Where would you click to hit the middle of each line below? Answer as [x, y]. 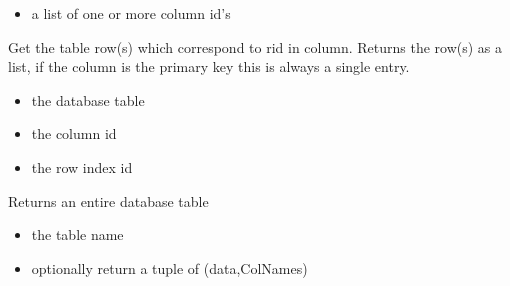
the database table [88, 99]
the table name [77, 234]
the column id [74, 133]
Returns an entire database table [108, 200]
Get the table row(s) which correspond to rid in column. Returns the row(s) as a [255, 46]
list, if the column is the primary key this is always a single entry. [209, 66]
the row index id [82, 166]
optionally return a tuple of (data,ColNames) [169, 267]
